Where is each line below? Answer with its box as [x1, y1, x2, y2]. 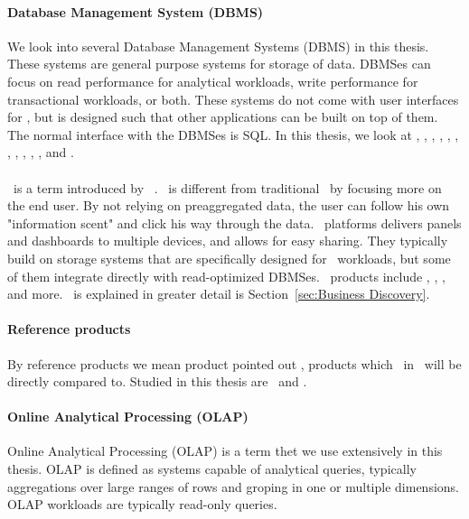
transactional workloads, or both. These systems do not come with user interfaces [7, 89, 459, 108]
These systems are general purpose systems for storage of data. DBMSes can [7, 54, 431, 73]
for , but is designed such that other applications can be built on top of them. [7, 107, 438, 126]
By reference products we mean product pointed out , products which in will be [7, 354, 462, 373]
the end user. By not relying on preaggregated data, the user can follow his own [7, 196, 450, 215]
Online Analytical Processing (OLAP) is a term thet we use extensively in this [7, 441, 443, 460]
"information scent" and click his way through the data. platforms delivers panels [7, 213, 462, 232]
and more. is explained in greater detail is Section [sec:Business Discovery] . [7, 284, 430, 303]
